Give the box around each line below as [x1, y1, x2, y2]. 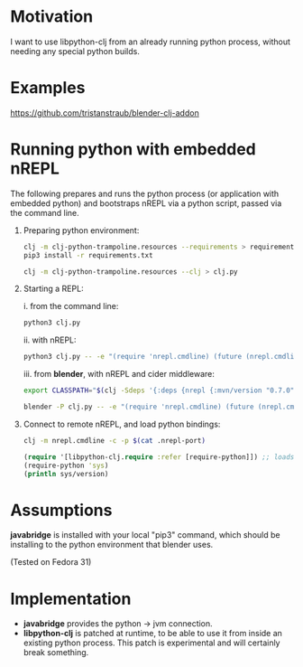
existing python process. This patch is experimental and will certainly [23, 637, 280, 648]
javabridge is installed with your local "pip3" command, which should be [10, 530, 280, 540]
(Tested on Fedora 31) [10, 557, 92, 568]
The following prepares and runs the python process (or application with [10, 188, 280, 199]
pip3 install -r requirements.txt [23, 250, 153, 259]
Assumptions [10, 500, 113, 521]
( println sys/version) [23, 469, 109, 478]
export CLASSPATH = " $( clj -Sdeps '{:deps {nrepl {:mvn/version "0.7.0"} [23, 386, 298, 395]
